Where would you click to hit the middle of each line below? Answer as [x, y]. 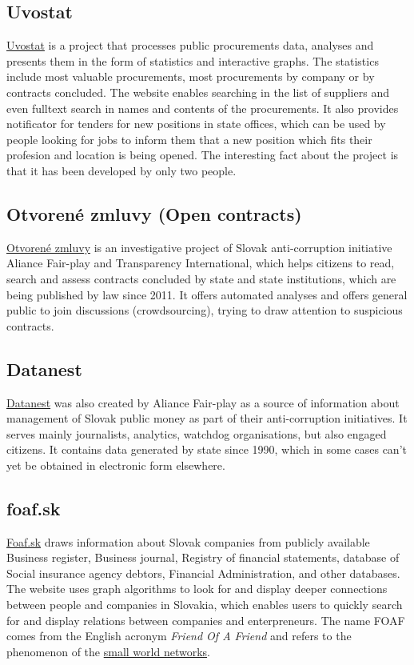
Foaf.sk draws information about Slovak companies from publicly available [188, 541]
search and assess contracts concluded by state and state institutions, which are [201, 278]
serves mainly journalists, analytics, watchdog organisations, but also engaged [197, 433]
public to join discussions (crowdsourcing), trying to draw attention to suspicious [205, 310]
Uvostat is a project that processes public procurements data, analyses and [190, 45]
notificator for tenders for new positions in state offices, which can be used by [196, 124]
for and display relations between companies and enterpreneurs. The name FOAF [206, 620]
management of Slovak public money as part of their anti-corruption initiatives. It [207, 418]
